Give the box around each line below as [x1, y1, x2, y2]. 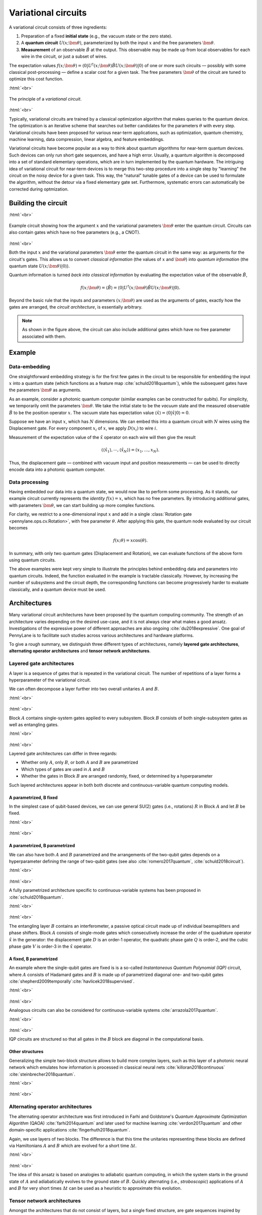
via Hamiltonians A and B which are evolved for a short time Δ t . [9, 1143, 137, 1149]
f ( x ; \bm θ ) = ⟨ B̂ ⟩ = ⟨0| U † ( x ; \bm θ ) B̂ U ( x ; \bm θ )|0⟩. [80, 284, 180, 290]
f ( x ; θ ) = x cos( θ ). [113, 538, 148, 543]
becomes [9, 525, 28, 531]
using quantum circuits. [9, 557, 56, 563]
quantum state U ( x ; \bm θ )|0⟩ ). [9, 263, 70, 269]
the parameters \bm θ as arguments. [9, 387, 82, 393]
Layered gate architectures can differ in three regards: [9, 751, 117, 757]
